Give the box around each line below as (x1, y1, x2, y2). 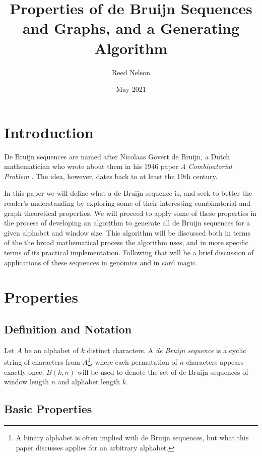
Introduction (4, 122, 94, 142)
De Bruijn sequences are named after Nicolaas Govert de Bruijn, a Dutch (4, 151, 230, 161)
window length (4, 376, 49, 387)
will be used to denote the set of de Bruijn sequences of (77, 366, 248, 377)
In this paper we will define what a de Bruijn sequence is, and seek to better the (4, 188, 252, 198)
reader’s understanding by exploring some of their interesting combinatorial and (4, 198, 251, 208)
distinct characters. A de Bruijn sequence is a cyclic (87, 345, 246, 355)
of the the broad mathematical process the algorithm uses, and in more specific (4, 237, 248, 248)
